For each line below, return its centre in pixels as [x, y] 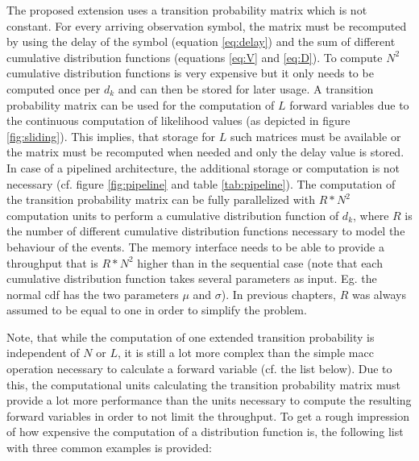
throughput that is [52, 262]
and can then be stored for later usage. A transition [246, 88]
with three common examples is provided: [109, 448]
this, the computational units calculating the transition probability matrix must [203, 384]
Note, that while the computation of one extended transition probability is [191, 336]
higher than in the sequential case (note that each [260, 262]
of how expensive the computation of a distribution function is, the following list [205, 432]
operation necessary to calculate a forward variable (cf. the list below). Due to [199, 369]
